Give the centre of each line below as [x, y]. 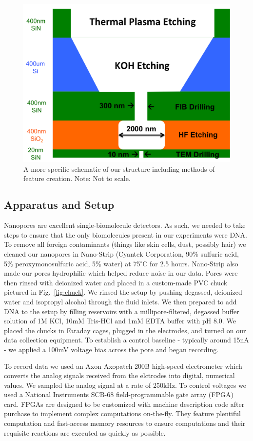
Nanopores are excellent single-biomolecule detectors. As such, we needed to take [125, 225]
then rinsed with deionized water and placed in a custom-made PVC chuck [116, 282]
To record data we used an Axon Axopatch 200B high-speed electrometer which [123, 366]
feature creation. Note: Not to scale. [77, 178]
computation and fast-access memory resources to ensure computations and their [125, 423]
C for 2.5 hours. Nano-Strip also [190, 263]
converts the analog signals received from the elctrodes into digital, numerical [119, 375]
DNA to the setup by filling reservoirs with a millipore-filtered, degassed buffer [122, 311]
